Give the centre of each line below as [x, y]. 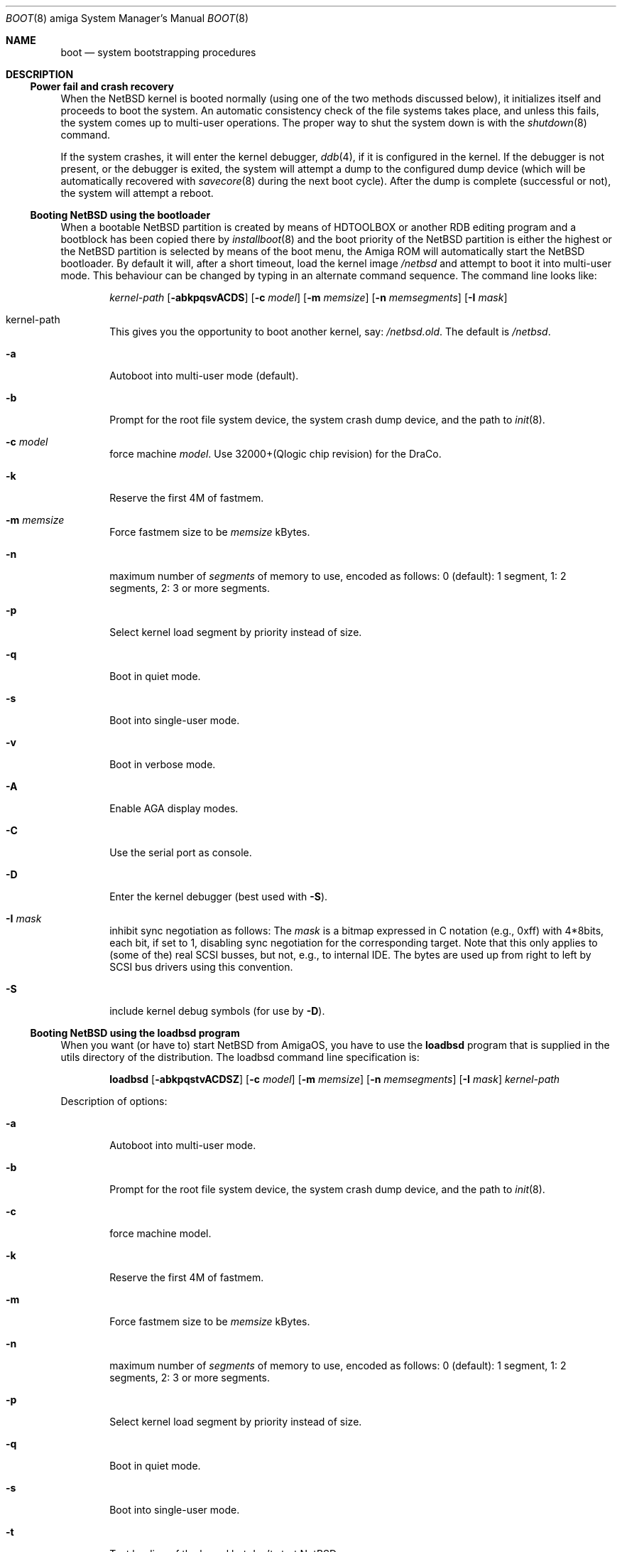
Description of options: [114, 1101]
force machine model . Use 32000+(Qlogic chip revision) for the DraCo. [275, 454]
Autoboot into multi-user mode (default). [204, 376]
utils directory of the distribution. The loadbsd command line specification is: [240, 1057]
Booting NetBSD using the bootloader [120, 215]
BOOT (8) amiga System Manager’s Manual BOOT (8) [127, 18]
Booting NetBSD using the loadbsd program [135, 1033]
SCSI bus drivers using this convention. [201, 967]
